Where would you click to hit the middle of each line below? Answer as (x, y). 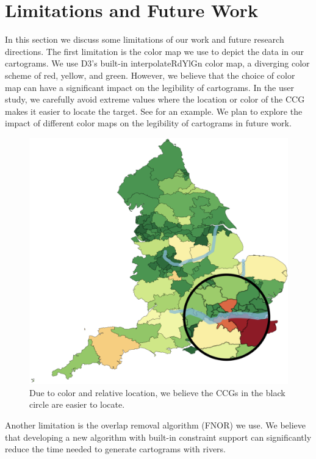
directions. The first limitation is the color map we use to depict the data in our (155, 51)
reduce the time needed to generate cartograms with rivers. (116, 449)
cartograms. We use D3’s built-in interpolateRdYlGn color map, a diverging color (157, 63)
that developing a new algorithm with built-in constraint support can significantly (158, 437)
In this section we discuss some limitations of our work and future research (145, 39)
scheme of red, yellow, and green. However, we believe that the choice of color (150, 75)
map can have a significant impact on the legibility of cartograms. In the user (149, 87)
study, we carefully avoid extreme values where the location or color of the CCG (155, 99)
